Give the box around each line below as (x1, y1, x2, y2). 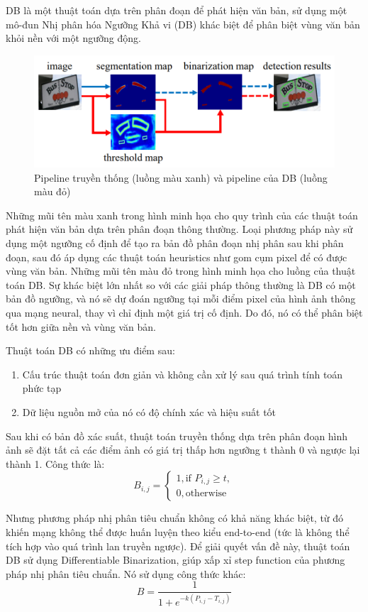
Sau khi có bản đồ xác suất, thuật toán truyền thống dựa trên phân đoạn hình (6, 428, 348, 443)
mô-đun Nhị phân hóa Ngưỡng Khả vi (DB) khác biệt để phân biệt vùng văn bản (6, 16, 360, 31)
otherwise (185, 488, 227, 499)
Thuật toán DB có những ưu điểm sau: (6, 343, 175, 358)
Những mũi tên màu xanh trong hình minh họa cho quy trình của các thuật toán (6, 207, 358, 222)
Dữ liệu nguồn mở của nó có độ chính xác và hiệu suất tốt (22, 405, 277, 420)
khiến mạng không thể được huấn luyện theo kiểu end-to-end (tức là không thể (6, 524, 350, 539)
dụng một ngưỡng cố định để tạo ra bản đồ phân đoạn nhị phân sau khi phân (6, 236, 344, 251)
